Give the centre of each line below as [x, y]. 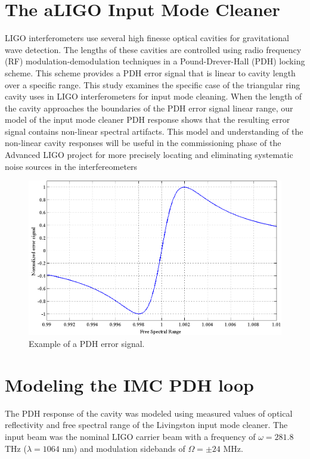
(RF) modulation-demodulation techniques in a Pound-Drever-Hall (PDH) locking [155, 61]
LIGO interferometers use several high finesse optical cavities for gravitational [147, 38]
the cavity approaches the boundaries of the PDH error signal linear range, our [149, 108]
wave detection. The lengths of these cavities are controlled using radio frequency [153, 49]
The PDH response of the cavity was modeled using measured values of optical [149, 413]
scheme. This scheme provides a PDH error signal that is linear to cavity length [150, 72]
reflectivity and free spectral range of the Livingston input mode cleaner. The [146, 425]
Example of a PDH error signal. [87, 344]
